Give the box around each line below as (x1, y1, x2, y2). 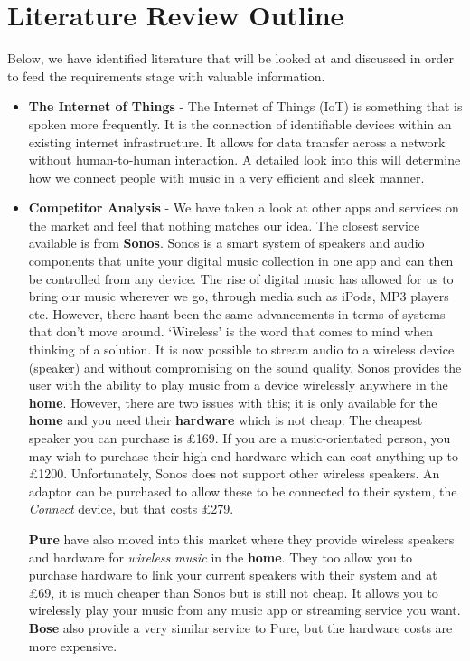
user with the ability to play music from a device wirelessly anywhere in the (28, 375, 448, 394)
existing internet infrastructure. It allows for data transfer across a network (28, 132, 446, 151)
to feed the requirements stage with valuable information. (7, 66, 325, 85)
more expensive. (28, 636, 117, 655)
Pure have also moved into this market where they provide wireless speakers (28, 529, 455, 548)
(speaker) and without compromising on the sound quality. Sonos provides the (28, 357, 462, 376)
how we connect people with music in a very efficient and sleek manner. (28, 167, 425, 186)
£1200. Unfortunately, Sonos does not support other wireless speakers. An (28, 464, 440, 483)
